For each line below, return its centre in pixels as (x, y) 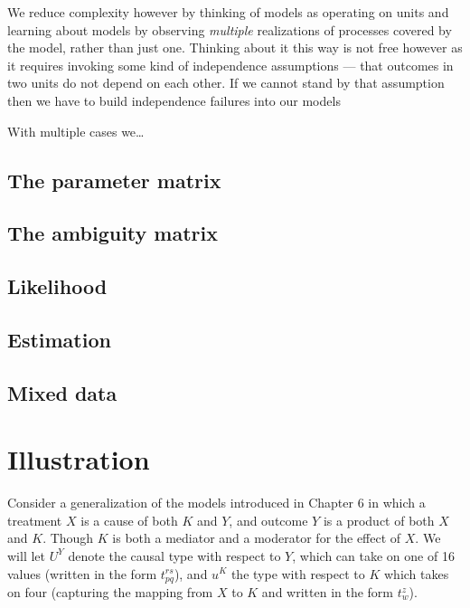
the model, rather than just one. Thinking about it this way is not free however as (235, 47)
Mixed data (62, 392)
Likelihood (57, 286)
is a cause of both (129, 520)
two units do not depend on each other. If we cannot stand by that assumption (226, 83)
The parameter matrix (114, 180)
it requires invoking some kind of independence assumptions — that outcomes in (230, 65)
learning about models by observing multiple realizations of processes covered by (230, 29)
